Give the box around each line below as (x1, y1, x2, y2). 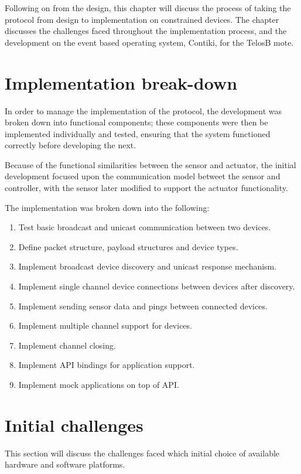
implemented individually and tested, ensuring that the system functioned (5, 127, 271, 139)
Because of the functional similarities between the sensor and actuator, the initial (5, 158, 296, 170)
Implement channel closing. (18, 339, 116, 351)
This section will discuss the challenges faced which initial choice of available (5, 446, 280, 459)
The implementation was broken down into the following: (5, 201, 210, 213)
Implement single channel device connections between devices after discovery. (18, 280, 295, 292)
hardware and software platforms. (5, 458, 125, 470)
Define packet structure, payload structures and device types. (18, 240, 238, 253)
